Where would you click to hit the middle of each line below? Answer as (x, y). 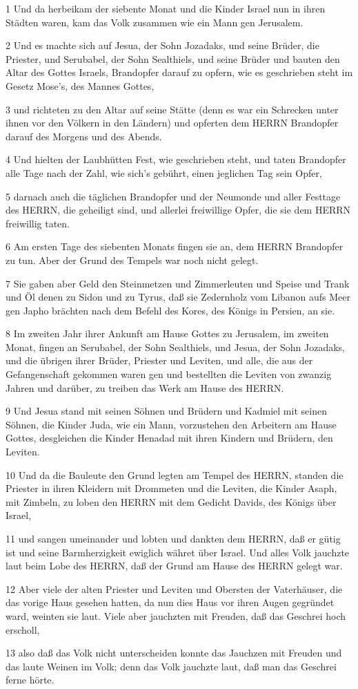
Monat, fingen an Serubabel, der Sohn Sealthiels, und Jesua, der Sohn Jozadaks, (175, 347)
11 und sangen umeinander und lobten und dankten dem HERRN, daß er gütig (173, 538)
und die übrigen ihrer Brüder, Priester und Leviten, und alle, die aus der (159, 360)
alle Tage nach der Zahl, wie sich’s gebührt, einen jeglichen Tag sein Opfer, (164, 172)
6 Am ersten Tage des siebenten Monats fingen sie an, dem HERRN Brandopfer (175, 246)
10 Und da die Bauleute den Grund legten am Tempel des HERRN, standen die (175, 474)
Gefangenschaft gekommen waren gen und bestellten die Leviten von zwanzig (169, 374)
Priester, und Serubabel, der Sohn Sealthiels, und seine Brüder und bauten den (173, 58)
